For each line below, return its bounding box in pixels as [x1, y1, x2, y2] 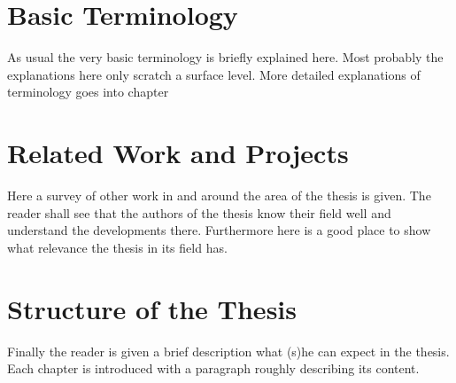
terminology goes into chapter [7, 82, 169, 101]
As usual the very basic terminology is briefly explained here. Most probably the [7, 48, 444, 66]
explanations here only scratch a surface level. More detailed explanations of [7, 65, 421, 83]
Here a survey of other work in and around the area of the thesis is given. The [7, 186, 431, 205]
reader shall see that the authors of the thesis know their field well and [7, 203, 391, 222]
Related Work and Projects [7, 135, 349, 171]
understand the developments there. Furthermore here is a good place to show [7, 221, 431, 239]
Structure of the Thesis [7, 290, 297, 326]
